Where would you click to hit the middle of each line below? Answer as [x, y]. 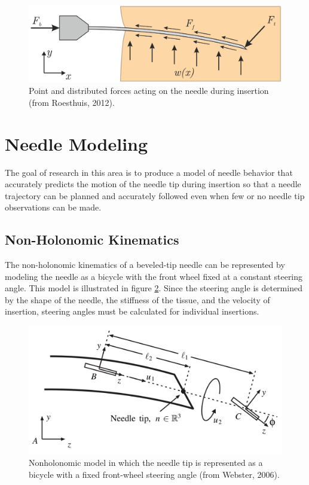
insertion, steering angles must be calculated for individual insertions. [132, 311]
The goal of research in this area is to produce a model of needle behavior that [149, 172]
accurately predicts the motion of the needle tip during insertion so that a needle [153, 184]
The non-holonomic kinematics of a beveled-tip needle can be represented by [145, 265]
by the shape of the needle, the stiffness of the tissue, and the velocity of [137, 299]
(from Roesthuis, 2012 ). [72, 102]
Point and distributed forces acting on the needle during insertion [149, 91]
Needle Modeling [77, 143]
